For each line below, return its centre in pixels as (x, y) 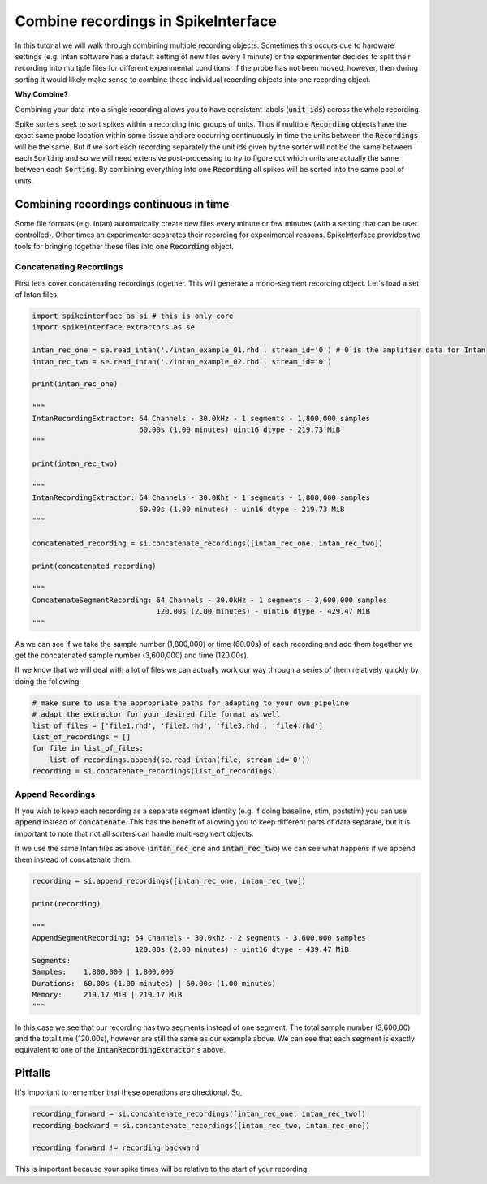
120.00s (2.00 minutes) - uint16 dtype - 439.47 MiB (241, 949)
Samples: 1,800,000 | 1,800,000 (103, 972)
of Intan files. (37, 295)
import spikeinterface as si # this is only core (133, 316)
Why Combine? (41, 94)
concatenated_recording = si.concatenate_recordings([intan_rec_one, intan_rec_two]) (207, 543)
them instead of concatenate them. (74, 859)
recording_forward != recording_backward (116, 1148)
